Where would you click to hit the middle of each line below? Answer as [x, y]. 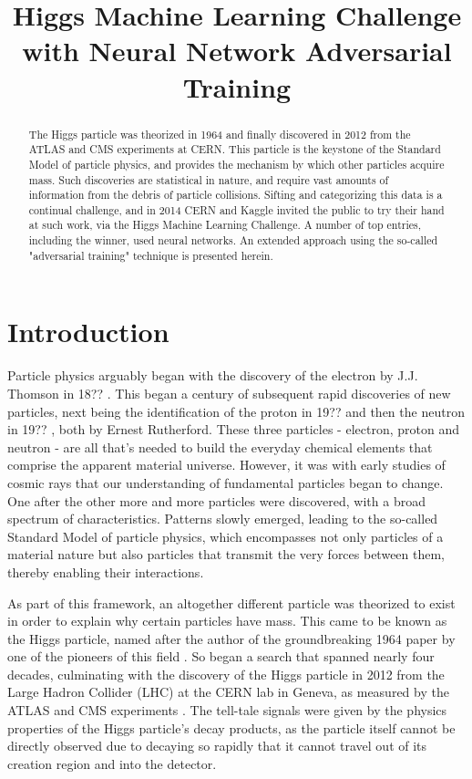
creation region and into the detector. [112, 763]
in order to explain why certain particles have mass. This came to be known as [227, 621]
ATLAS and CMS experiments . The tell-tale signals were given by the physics [227, 710]
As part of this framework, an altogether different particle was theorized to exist [231, 602]
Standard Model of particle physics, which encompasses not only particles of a [226, 536]
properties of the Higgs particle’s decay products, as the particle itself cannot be [231, 727]
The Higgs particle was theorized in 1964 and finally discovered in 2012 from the [220, 134]
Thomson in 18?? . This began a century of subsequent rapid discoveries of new [229, 393]
